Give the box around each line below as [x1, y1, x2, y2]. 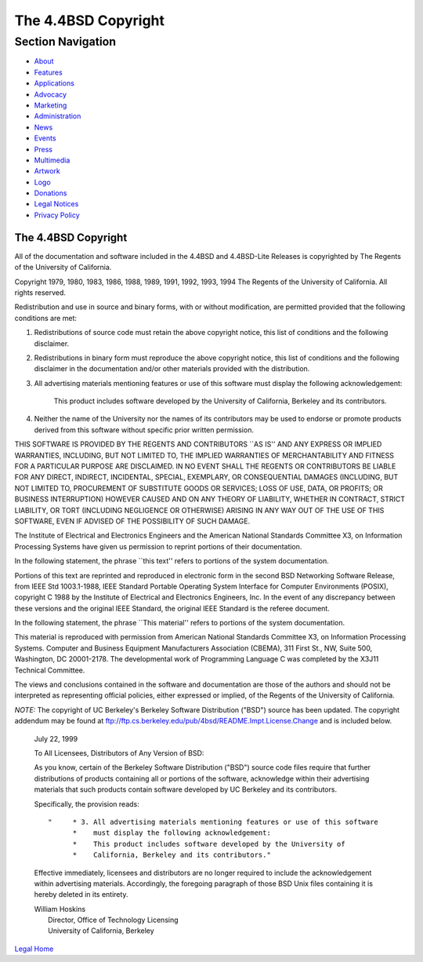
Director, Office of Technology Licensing [48, 915, 179, 925]
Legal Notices [34, 199, 79, 209]
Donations [34, 188, 67, 198]
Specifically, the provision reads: [34, 799, 140, 808]
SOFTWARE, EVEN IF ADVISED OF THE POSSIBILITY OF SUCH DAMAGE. [14, 516, 251, 526]
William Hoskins [34, 904, 86, 913]
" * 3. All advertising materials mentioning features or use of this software [48, 817, 379, 826]
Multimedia [34, 155, 70, 165]
